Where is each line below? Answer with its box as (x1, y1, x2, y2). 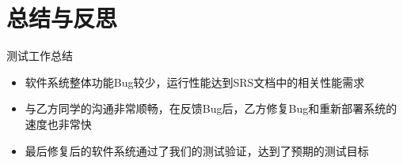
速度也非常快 (25, 115, 92, 132)
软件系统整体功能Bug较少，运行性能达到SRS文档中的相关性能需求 (25, 73, 365, 90)
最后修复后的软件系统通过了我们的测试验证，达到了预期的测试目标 (25, 142, 369, 158)
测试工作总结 (6, 47, 73, 64)
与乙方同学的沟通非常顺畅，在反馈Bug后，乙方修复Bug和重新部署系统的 (25, 100, 397, 117)
